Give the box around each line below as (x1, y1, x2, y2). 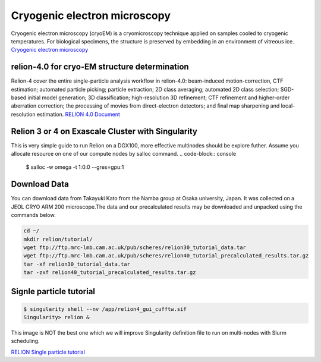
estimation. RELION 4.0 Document (36, 111, 120, 118)
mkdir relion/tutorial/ (23, 235, 93, 243)
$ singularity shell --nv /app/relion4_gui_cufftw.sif (23, 306, 187, 312)
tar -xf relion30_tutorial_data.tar (23, 260, 131, 267)
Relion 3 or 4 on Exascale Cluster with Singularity (11, 126, 197, 136)
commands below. (11, 212, 56, 219)
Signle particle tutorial (11, 286, 95, 297)
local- (281, 102, 295, 109)
